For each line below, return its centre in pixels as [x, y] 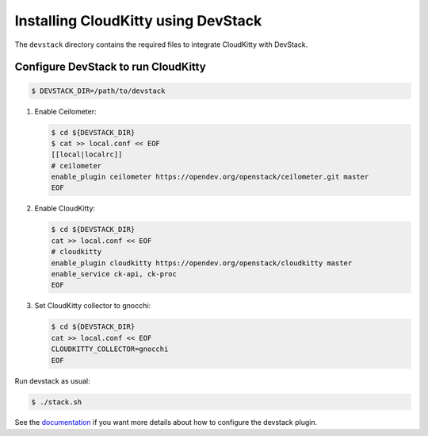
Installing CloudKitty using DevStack [138, 21]
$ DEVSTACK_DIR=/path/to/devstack [98, 91]
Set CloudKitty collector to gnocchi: [92, 306]
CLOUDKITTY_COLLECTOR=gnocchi [110, 349]
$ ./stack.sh [57, 402]
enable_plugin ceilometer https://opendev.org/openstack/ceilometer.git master [210, 177]
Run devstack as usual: [52, 380]
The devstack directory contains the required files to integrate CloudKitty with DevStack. [161, 44]
